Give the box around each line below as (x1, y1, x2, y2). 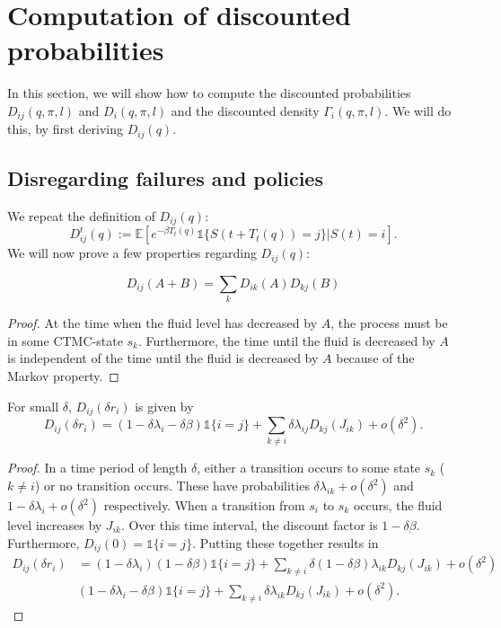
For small (7, 396, 59, 415)
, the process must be (330, 314, 448, 332)
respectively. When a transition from (103, 496, 305, 514)
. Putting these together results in (192, 533, 379, 552)
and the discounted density (171, 101, 320, 119)
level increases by (7, 516, 102, 534)
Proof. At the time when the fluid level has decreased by (7, 314, 318, 332)
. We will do (384, 101, 452, 119)
